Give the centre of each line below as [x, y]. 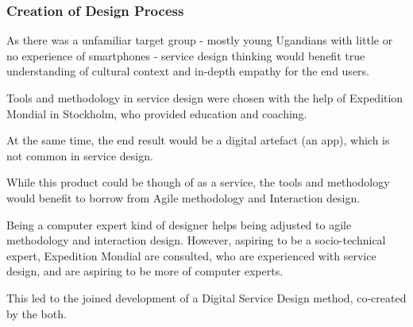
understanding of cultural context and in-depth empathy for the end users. [188, 71]
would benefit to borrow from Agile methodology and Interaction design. [183, 197]
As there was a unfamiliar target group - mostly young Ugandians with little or [200, 40]
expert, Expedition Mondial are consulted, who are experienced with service [191, 255]
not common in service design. [80, 155]
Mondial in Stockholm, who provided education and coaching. [157, 113]
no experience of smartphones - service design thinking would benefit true [186, 55]
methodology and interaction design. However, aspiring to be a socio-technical [196, 240]
